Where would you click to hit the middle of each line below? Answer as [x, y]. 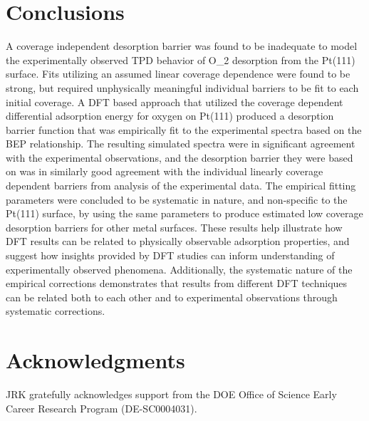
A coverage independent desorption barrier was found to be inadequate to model [182, 46]
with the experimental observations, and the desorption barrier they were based [180, 157]
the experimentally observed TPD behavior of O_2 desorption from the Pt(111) [181, 59]
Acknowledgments [95, 360]
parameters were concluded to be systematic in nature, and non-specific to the [177, 199]
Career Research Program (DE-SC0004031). [102, 408]
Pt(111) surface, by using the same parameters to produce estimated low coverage [184, 213]
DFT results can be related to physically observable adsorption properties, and [178, 241]
